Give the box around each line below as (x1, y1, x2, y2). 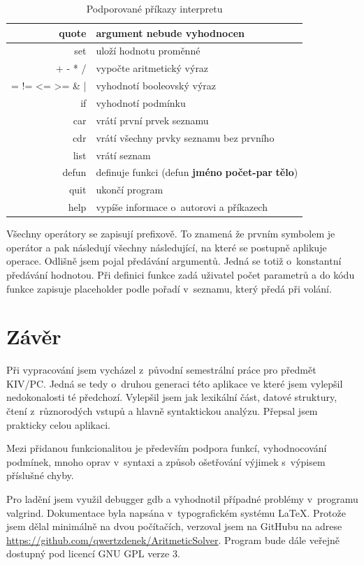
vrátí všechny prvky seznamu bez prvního (96, 130, 275, 145)
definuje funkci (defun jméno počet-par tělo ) (96, 165, 298, 179)
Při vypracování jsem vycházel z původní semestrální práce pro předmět (6, 362, 316, 377)
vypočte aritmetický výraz (96, 61, 209, 75)
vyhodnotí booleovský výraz (96, 78, 217, 93)
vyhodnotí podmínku (96, 95, 186, 110)
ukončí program (96, 182, 163, 197)
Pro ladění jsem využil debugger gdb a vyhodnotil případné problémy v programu (6, 491, 358, 506)
